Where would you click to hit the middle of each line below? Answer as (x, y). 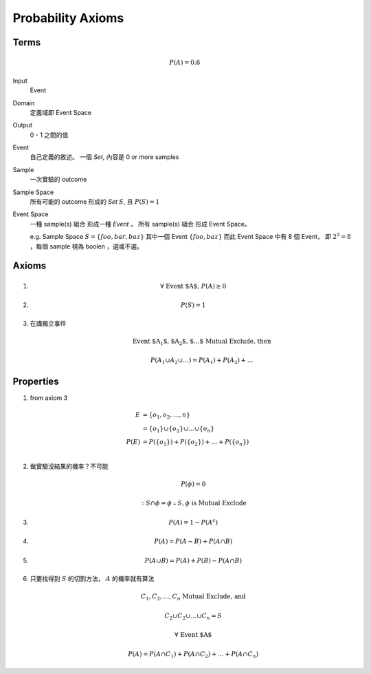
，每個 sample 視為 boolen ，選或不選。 (87, 246)
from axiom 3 (49, 398)
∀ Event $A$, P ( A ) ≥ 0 (193, 286)
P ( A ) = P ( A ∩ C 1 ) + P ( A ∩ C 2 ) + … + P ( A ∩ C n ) (193, 655)
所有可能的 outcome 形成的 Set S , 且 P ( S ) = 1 (95, 202)
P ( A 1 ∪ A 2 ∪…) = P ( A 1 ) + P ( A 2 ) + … (202, 361)
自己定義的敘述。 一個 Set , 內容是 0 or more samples (104, 157)
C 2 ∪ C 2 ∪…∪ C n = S (193, 616)
